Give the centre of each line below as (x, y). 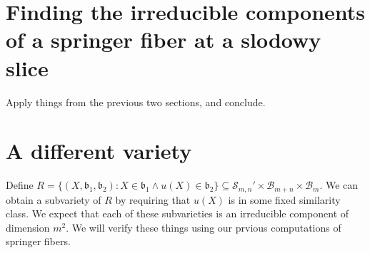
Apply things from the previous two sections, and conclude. (136, 102)
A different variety (99, 151)
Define (20, 185)
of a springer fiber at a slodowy (164, 40)
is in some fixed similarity (284, 199)
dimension (28, 227)
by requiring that (153, 199)
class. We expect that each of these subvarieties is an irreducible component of (177, 213)
